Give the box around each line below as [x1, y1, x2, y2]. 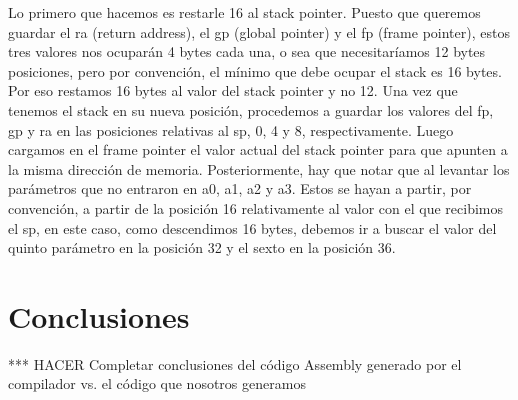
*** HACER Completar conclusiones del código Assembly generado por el [8, 353, 462, 374]
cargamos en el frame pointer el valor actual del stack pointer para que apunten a [8, 139, 508, 160]
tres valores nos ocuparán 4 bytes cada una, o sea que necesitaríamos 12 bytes [8, 41, 486, 62]
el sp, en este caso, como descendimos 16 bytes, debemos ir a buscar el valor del [8, 217, 497, 238]
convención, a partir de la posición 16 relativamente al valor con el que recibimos [8, 197, 503, 218]
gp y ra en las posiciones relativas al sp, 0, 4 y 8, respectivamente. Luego [8, 119, 454, 140]
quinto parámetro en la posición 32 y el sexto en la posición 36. [8, 237, 396, 258]
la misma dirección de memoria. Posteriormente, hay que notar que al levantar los [8, 158, 510, 179]
